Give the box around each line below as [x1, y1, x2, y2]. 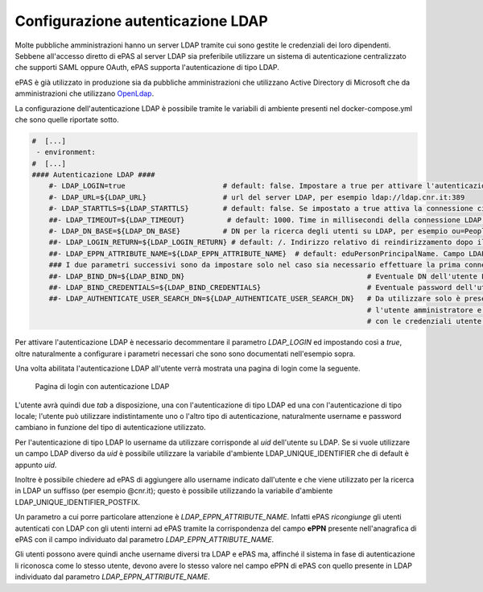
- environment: [36, 147, 97, 157]
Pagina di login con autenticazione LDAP [35, 382, 170, 391]
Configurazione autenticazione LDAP [14, 12, 269, 30]
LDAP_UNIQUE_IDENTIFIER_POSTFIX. [14, 497, 141, 507]
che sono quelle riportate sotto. [14, 114, 120, 124]
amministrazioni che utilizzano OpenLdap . [14, 89, 155, 98]
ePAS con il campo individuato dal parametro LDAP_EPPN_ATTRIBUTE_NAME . [14, 534, 275, 544]
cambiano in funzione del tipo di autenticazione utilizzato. [14, 423, 206, 433]
